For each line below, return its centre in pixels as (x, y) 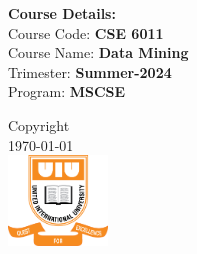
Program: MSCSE (67, 91)
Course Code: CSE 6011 (86, 32)
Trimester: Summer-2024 (90, 71)
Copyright (39, 124)
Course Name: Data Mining (98, 52)
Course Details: (62, 13)
